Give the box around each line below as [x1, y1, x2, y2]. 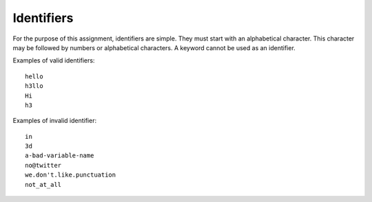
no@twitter [25, 161, 62, 169]
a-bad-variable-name [25, 152, 94, 159]
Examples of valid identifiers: [12, 56, 95, 65]
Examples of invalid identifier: [12, 117, 96, 125]
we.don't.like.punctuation [25, 171, 116, 179]
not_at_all [25, 181, 62, 188]
